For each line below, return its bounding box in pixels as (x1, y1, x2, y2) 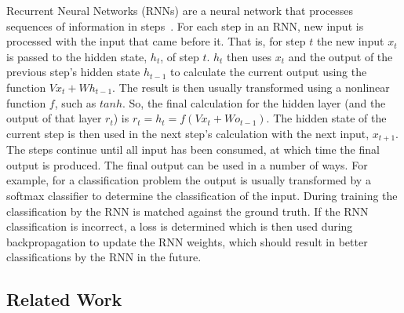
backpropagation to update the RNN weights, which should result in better (6, 233, 368, 249)
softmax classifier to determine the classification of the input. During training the (6, 187, 398, 203)
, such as (54, 94, 96, 111)
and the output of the (288, 48, 393, 64)
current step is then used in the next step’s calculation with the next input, (6, 125, 369, 141)
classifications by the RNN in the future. (6, 249, 202, 265)
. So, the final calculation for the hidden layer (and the (122, 94, 386, 111)
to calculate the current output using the (170, 64, 367, 80)
